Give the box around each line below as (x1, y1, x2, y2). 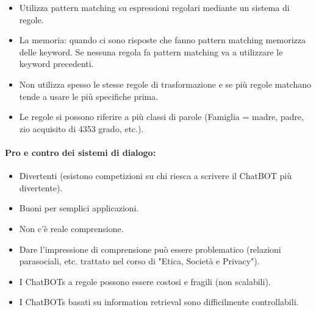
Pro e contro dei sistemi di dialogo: (5, 146, 156, 158)
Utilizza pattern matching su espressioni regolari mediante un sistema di (19, 1, 290, 13)
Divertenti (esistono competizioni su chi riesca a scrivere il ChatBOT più (19, 169, 292, 182)
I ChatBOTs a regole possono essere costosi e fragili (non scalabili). (19, 275, 271, 287)
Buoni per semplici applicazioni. (19, 202, 139, 214)
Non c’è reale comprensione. (19, 222, 124, 234)
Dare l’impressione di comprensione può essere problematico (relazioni (19, 242, 281, 255)
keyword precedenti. (19, 57, 94, 70)
